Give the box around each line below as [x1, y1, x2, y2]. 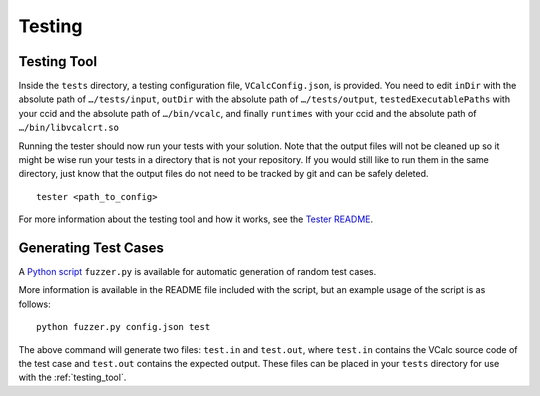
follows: [18, 298, 51, 310]
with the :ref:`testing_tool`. [18, 371, 127, 384]
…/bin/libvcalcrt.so [18, 122, 120, 134]
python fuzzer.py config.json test [36, 321, 211, 333]
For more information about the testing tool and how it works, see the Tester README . [18, 213, 374, 225]
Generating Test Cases [18, 240, 165, 256]
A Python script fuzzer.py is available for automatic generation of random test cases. [18, 266, 377, 278]
